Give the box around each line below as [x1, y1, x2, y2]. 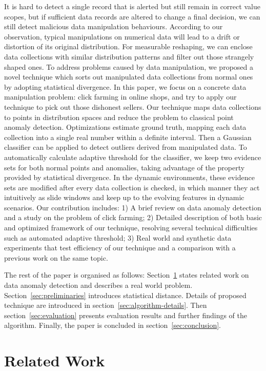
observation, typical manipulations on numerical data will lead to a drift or [4, 31, 240, 42]
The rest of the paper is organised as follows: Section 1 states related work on [4, 269, 249, 280]
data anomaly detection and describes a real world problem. [4, 280, 193, 290]
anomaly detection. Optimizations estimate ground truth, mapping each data [4, 122, 247, 132]
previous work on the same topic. [4, 252, 108, 263]
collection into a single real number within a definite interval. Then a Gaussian [4, 131, 252, 142]
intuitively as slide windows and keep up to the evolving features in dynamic [4, 192, 244, 203]
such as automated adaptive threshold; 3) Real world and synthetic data [4, 232, 232, 243]
